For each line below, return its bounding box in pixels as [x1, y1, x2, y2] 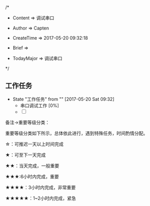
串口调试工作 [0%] [20, 102, 59, 109]
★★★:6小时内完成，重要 [5, 173, 59, 179]
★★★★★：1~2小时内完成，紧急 [5, 195, 76, 201]
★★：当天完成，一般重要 [5, 163, 59, 169]
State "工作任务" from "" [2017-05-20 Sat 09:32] [12, 96, 114, 102]
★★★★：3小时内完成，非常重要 [5, 184, 76, 190]
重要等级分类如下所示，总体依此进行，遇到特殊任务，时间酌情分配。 [5, 130, 148, 136]
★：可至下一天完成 [5, 151, 46, 158]
